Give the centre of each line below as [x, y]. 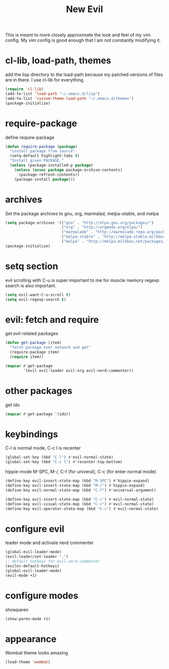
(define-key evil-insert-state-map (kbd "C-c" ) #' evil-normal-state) [80, 499]
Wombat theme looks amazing [37, 653]
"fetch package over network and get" [51, 348]
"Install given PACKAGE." [37, 161]
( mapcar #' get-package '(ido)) [38, 414]
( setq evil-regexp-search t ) [36, 300]
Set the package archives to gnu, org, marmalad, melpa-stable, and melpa [82, 213]
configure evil [35, 529]
